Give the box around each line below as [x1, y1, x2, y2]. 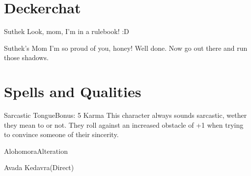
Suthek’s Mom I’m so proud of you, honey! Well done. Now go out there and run [4, 42, 248, 53]
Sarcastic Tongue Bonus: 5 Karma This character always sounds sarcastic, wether [4, 110, 247, 120]
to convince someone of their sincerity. [4, 129, 119, 140]
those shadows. [4, 52, 49, 63]
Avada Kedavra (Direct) [4, 162, 74, 173]
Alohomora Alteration [4, 145, 68, 156]
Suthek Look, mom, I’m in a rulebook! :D [4, 26, 129, 36]
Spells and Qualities [4, 81, 141, 102]
